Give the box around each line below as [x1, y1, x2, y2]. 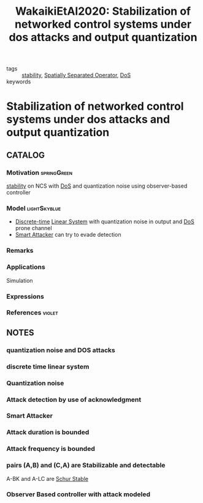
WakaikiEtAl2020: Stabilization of [15, 4, 191, 18]
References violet [6, 309, 58, 317]
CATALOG [6, 150, 45, 160]
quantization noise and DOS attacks [6, 345, 115, 354]
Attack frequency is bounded [6, 445, 95, 453]
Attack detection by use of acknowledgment [6, 395, 142, 404]
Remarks [6, 247, 34, 255]
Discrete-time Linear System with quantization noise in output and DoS [15, 218, 194, 225]
